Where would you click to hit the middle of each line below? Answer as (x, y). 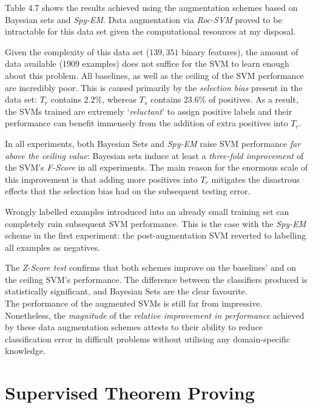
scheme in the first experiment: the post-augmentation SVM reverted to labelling (156, 235)
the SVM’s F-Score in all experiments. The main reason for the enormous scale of (156, 167)
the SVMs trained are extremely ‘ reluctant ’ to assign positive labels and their (149, 111)
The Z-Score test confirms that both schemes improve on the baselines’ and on (151, 267)
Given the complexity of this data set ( (77, 51)
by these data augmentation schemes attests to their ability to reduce (134, 327)
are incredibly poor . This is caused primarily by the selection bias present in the (154, 87)
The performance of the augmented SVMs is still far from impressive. (134, 303)
